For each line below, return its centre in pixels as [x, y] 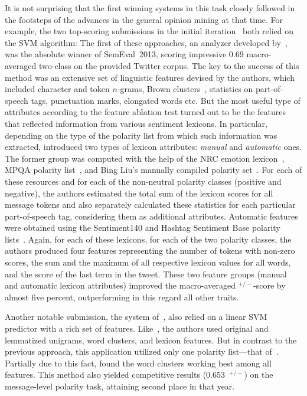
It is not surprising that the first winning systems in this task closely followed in [150, 8]
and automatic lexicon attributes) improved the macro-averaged [120, 285]
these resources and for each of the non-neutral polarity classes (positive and [143, 181]
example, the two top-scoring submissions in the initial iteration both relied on [149, 31]
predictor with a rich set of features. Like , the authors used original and [137, 328]
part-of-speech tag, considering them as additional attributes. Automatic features [151, 216]
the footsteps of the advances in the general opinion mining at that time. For [144, 19]
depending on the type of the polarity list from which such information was [141, 135]
